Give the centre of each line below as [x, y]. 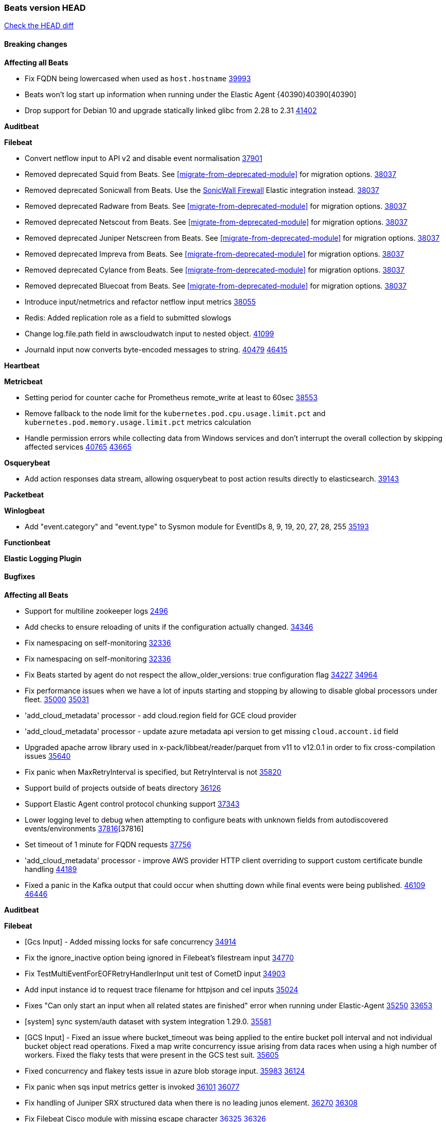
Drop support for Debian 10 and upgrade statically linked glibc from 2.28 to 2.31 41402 [171, 110]
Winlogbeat [24, 510]
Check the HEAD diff [39, 26]
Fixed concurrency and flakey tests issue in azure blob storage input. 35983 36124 [165, 1071]
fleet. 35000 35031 [57, 699]
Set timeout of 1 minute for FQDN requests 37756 [108, 844]
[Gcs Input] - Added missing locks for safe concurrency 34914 [131, 941]
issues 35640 [48, 756]
